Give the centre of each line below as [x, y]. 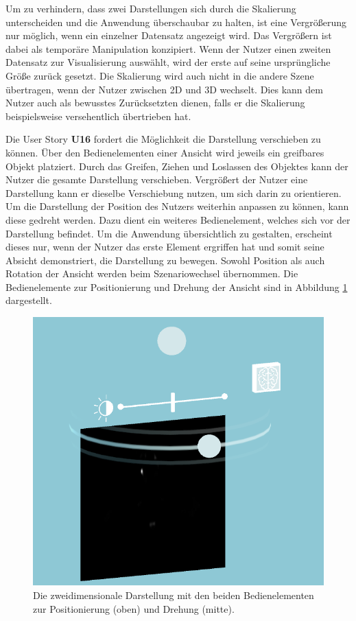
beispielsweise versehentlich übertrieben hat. [98, 116]
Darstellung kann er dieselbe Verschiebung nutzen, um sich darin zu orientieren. [174, 192]
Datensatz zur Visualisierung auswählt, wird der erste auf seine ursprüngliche [168, 62]
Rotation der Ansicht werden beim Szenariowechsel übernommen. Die [152, 273]
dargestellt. [29, 300]
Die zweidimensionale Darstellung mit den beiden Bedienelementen [174, 595]
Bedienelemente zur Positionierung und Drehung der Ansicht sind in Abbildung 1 [177, 286]
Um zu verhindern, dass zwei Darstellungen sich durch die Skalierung [151, 8]
